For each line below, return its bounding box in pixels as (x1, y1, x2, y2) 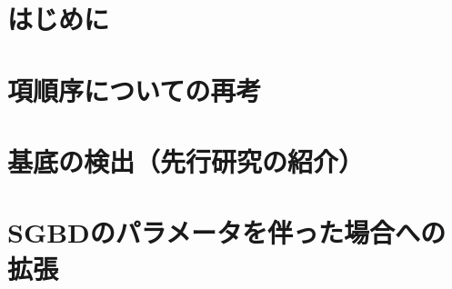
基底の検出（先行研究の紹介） (7, 142, 365, 179)
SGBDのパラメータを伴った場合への (7, 214, 446, 251)
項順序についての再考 (7, 71, 262, 108)
